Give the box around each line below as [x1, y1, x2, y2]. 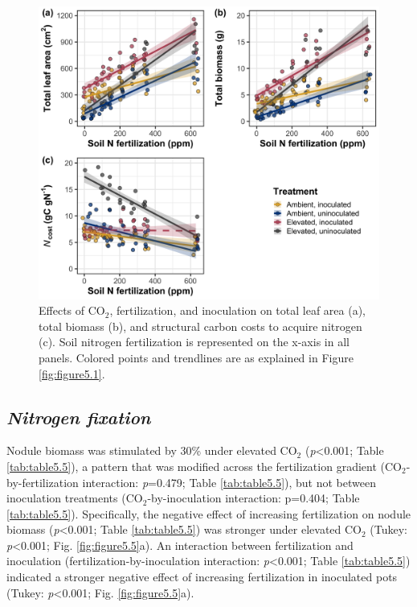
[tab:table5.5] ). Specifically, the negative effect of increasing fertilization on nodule [6, 505, 411, 522]
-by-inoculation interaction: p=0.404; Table [147, 489, 360, 506]
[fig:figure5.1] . [39, 365, 105, 382]
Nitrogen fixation [6, 404, 151, 429]
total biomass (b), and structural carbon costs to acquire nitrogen [39, 317, 362, 334]
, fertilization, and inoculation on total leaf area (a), [109, 302, 366, 319]
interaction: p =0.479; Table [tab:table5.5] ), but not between [82, 473, 376, 490]
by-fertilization [6, 473, 79, 490]
